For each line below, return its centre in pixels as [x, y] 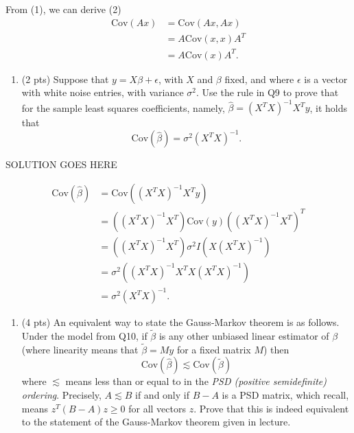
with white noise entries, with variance [103, 92]
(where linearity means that [80, 349]
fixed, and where [259, 79]
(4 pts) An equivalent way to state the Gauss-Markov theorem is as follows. [180, 322]
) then [276, 349]
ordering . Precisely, [61, 395]
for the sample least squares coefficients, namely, [123, 107]
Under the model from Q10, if [84, 336]
